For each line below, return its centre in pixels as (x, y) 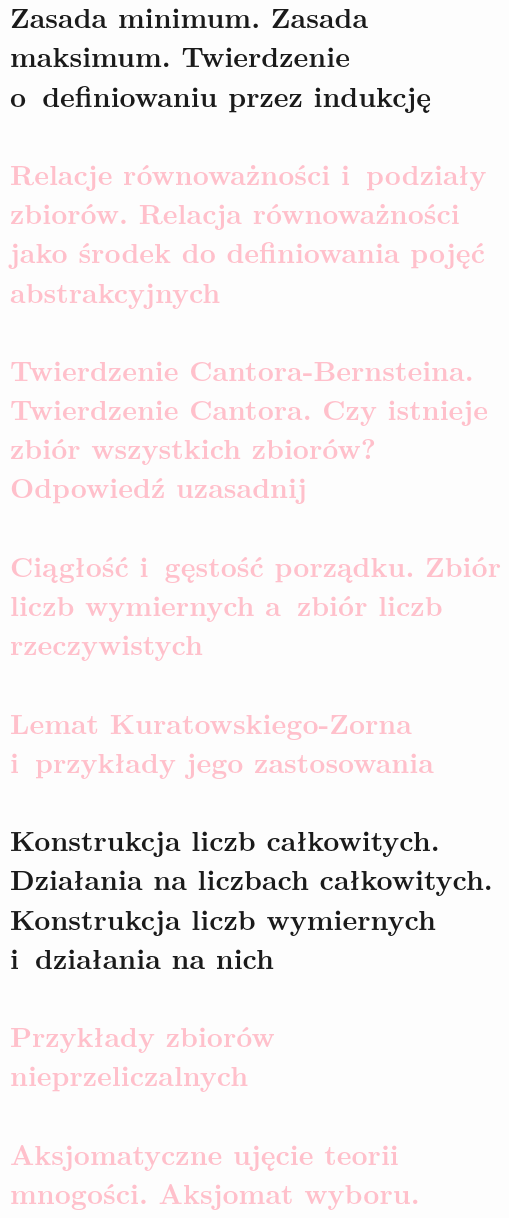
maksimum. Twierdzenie (180, 55)
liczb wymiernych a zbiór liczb (226, 604)
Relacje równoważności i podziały (248, 172)
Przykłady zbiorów (142, 1035)
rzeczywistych (106, 643)
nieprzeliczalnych (129, 1074)
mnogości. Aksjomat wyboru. (215, 1191)
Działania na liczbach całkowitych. (251, 878)
